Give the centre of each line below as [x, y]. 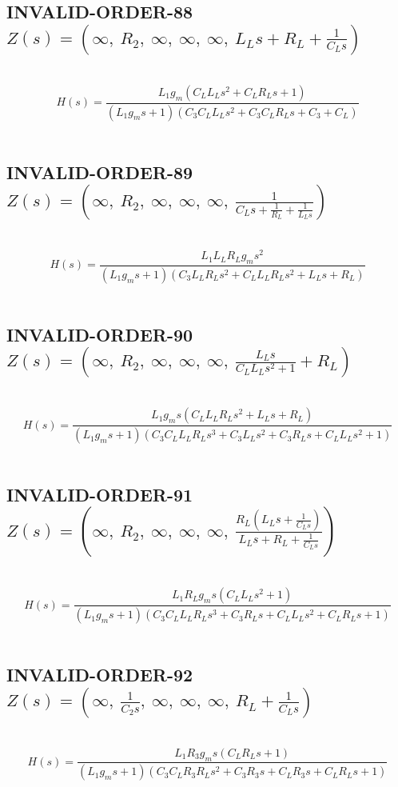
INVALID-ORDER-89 [100, 172]
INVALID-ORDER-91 [100, 495]
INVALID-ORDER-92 [100, 675]
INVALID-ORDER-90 [100, 334]
